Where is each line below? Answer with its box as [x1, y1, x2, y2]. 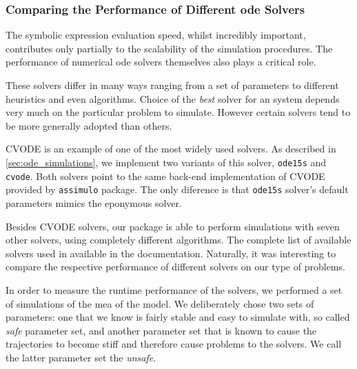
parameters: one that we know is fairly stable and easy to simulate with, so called [6, 310, 350, 324]
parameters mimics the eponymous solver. [6, 195, 182, 210]
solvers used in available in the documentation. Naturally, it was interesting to [6, 246, 336, 260]
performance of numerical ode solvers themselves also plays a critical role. [6, 54, 316, 69]
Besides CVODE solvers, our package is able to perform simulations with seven [6, 219, 340, 233]
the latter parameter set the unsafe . [6, 350, 156, 364]
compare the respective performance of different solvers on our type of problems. [6, 259, 345, 274]
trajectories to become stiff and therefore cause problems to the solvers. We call [6, 337, 342, 351]
